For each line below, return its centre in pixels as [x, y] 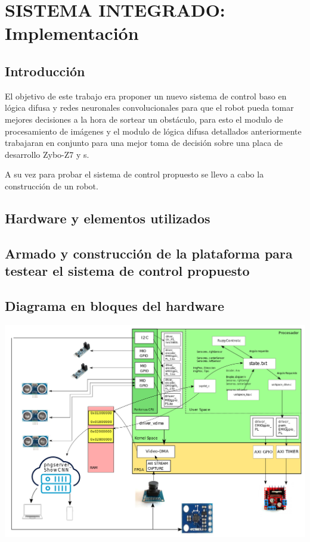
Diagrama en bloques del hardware [115, 305]
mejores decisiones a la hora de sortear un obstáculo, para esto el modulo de [144, 119]
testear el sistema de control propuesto [127, 271]
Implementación [72, 33]
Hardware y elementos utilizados [108, 218]
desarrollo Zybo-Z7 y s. [47, 154]
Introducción [45, 71]
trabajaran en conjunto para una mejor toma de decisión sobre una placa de [144, 143]
